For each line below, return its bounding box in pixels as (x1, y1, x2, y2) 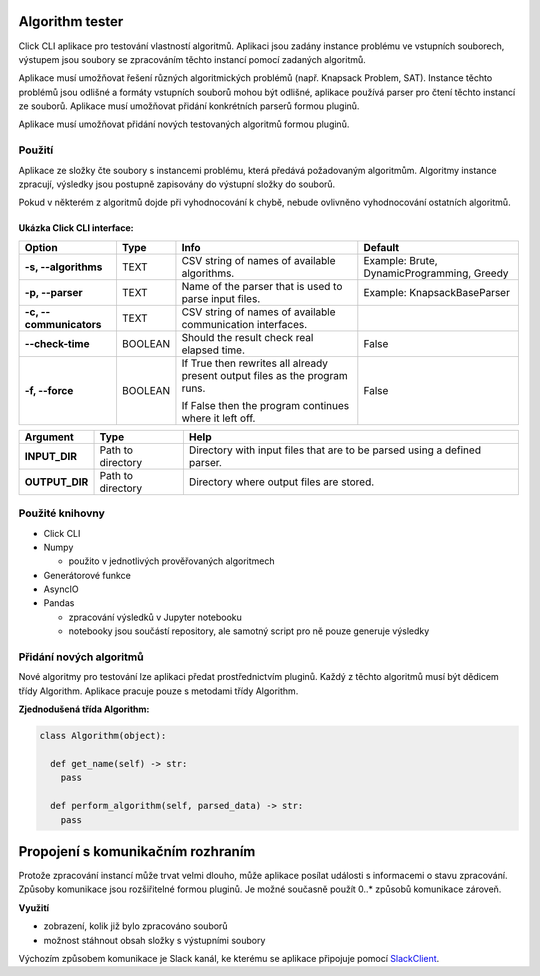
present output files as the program (181, 368, 349, 382)
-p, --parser (24, 285, 83, 299)
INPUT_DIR (24, 449, 77, 463)
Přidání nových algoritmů (18, 650, 144, 664)
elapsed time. (181, 343, 245, 357)
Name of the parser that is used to (181, 279, 343, 293)
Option (24, 240, 59, 254)
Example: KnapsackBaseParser (363, 285, 510, 299)
